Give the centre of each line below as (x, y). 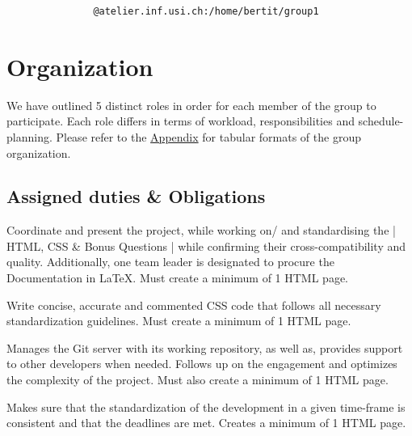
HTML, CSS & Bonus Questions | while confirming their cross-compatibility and (206, 246)
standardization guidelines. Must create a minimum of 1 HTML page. (179, 321)
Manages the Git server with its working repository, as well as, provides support (205, 347)
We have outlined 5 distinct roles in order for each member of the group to (191, 105)
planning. (29, 136)
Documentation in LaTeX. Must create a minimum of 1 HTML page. (178, 278)
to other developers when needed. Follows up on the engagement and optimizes (202, 364)
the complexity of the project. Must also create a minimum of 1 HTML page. (198, 380)
